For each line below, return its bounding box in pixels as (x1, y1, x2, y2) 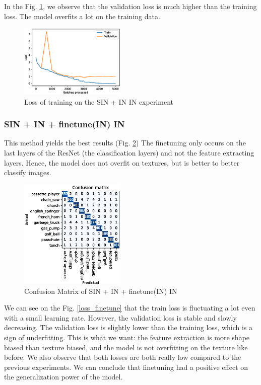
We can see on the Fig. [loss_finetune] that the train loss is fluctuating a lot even (4, 302, 255, 313)
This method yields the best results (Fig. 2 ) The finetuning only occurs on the (4, 137, 246, 148)
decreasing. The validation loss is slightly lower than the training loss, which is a (4, 322, 253, 333)
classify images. (4, 167, 51, 178)
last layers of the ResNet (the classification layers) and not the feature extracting (4, 147, 254, 158)
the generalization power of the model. (4, 371, 123, 382)
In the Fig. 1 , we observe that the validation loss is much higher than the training (4, 1, 257, 11)
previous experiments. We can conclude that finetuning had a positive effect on (4, 361, 248, 372)
